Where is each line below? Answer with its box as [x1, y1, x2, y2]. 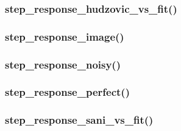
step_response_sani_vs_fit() [5, 112, 154, 127]
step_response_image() [5, 29, 124, 44]
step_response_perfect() [5, 84, 130, 99]
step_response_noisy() [5, 56, 121, 72]
